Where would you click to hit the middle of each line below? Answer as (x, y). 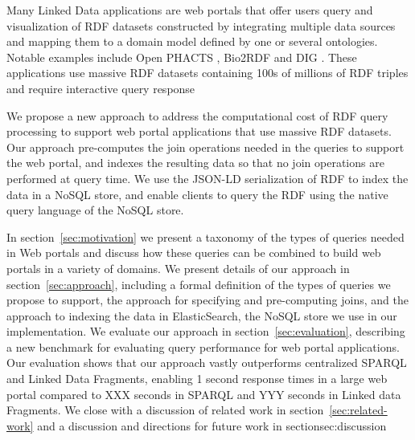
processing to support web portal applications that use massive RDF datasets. (199, 131)
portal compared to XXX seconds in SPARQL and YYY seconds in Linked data (204, 394)
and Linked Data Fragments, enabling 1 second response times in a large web (197, 379)
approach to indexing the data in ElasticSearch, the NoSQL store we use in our (202, 315)
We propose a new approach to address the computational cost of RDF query (197, 115)
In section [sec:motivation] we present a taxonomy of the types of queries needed (205, 236)
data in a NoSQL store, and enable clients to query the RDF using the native (197, 194)
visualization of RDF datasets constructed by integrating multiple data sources (201, 25)
